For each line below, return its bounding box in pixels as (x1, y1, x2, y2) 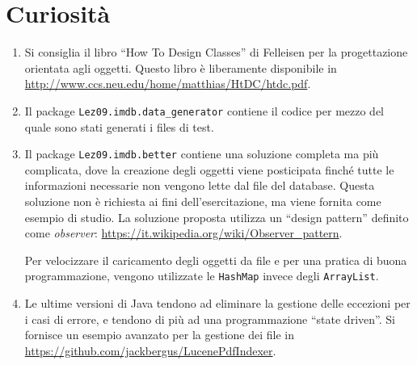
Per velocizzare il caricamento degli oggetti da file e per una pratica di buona (24, 251, 407, 268)
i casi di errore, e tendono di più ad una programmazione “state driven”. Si (24, 310, 395, 327)
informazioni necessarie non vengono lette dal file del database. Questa (24, 177, 375, 194)
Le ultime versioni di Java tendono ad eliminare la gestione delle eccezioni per (24, 295, 411, 312)
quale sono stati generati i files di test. (24, 118, 214, 135)
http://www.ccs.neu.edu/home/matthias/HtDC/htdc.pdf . (24, 75, 311, 92)
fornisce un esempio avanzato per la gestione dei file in (24, 326, 294, 343)
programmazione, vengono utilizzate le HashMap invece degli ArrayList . (24, 267, 379, 284)
